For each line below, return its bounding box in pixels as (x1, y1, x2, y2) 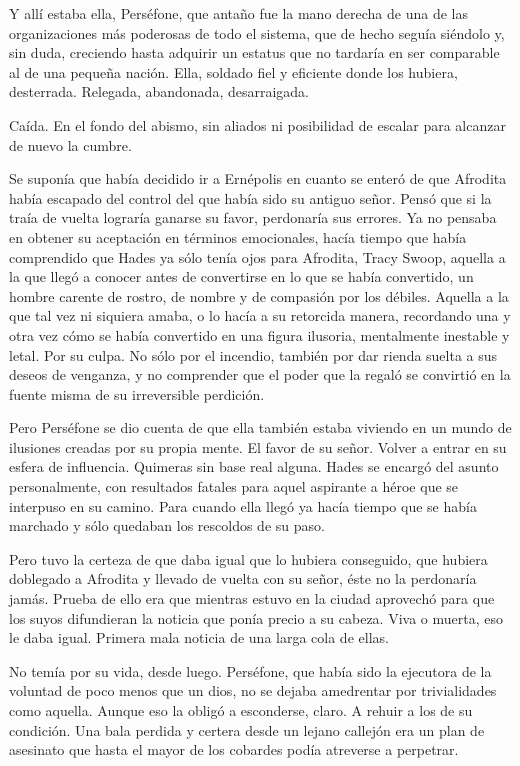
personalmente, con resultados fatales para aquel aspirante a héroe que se (9, 476, 459, 497)
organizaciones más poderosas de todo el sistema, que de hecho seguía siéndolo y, (9, 22, 505, 43)
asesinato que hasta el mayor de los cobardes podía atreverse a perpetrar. (9, 739, 459, 760)
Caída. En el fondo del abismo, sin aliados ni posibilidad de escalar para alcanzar (9, 114, 506, 135)
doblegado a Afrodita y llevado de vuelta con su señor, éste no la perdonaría (9, 568, 477, 589)
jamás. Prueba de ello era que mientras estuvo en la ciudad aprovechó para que (9, 588, 495, 609)
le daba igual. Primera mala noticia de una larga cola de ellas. (9, 627, 389, 648)
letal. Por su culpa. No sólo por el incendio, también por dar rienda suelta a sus (9, 344, 498, 365)
